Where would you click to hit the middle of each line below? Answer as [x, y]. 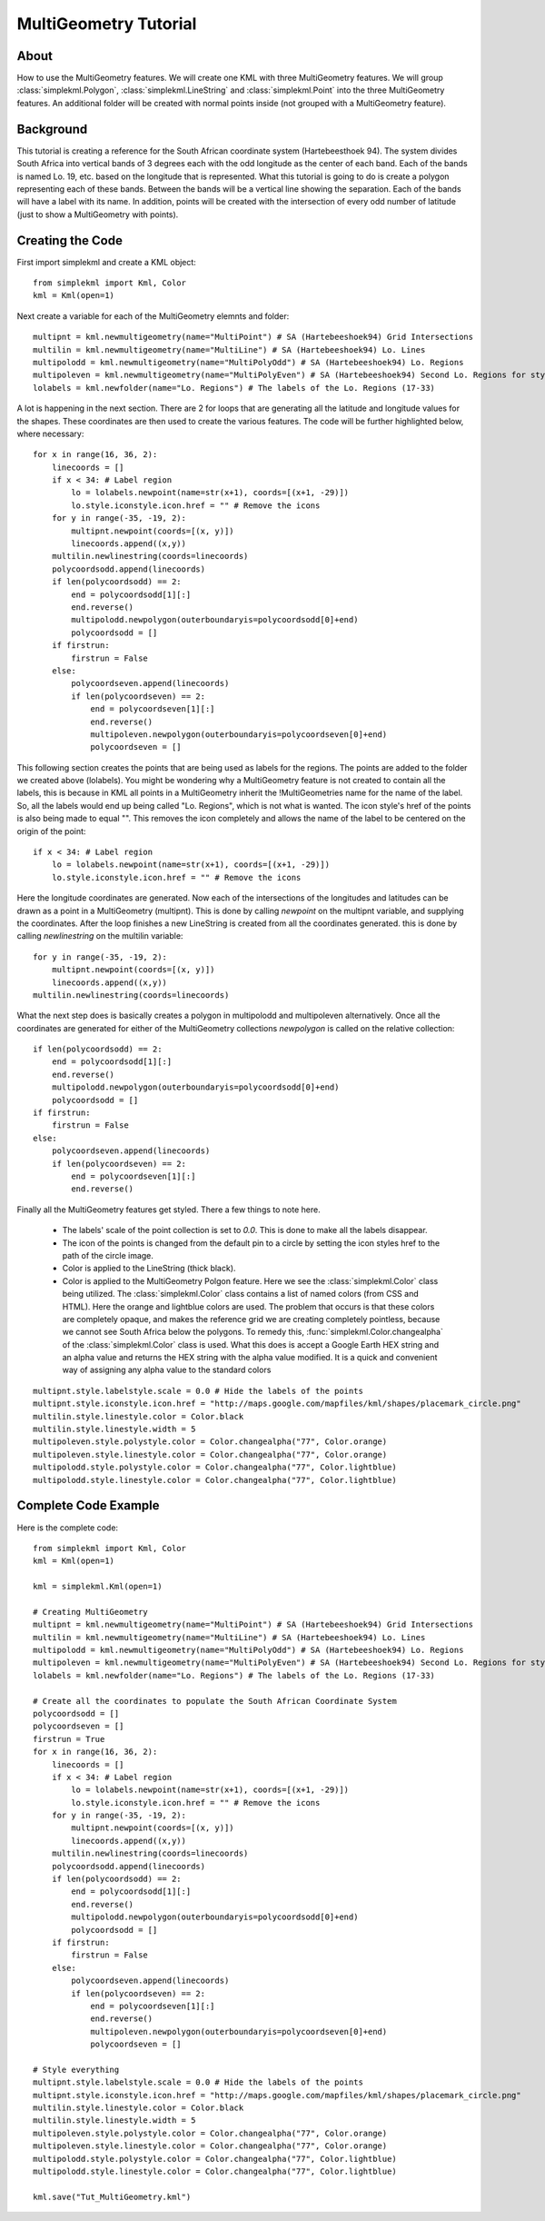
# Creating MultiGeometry [91, 1612]
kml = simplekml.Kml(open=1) [98, 1587]
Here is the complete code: [67, 1528]
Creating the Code [69, 240]
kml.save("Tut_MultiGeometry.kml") [112, 2196]
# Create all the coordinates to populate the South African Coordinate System [215, 1701]
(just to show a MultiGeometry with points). [98, 214]
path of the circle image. [108, 1255]
